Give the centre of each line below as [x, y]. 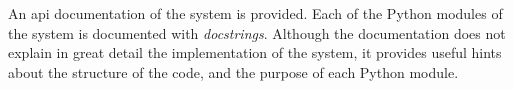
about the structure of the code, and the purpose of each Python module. [233, 71]
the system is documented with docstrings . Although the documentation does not [257, 32]
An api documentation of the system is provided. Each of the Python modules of [255, 13]
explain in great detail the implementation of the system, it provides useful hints [255, 52]
